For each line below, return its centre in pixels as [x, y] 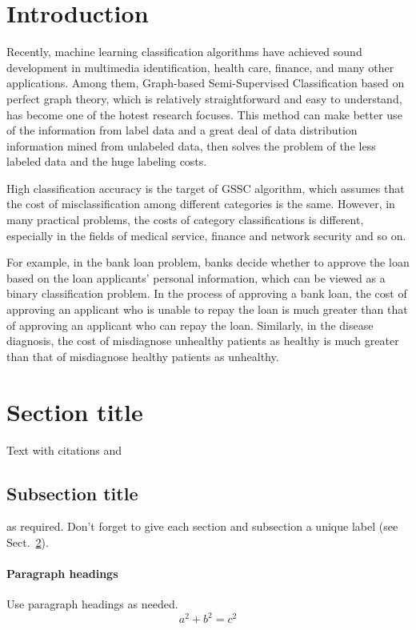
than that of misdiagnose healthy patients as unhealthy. [143, 356]
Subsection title [72, 493]
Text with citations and [64, 449]
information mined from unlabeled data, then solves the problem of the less [191, 145]
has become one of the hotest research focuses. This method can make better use [204, 114]
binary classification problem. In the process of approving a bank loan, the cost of [207, 293]
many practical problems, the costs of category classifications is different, [185, 220]
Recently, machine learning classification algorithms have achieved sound [184, 52]
